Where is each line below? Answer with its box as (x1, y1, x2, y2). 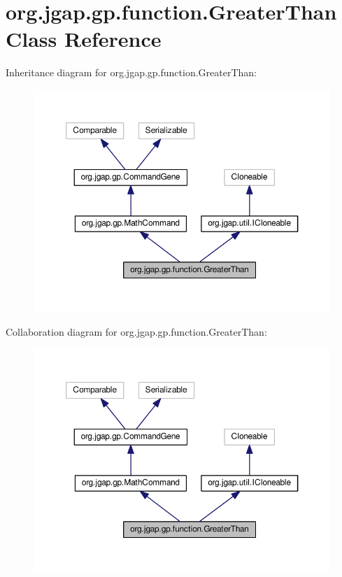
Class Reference (6, 24, 162, 53)
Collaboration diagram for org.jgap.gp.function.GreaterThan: (6, 325, 267, 339)
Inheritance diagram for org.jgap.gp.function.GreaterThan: (6, 65, 257, 80)
